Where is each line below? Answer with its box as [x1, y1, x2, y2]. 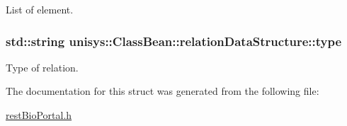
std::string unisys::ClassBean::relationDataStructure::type [6, 32, 342, 50]
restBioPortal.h [6, 108, 72, 122]
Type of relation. [6, 59, 79, 74]
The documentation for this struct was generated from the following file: [6, 84, 319, 98]
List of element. [6, 2, 74, 16]
